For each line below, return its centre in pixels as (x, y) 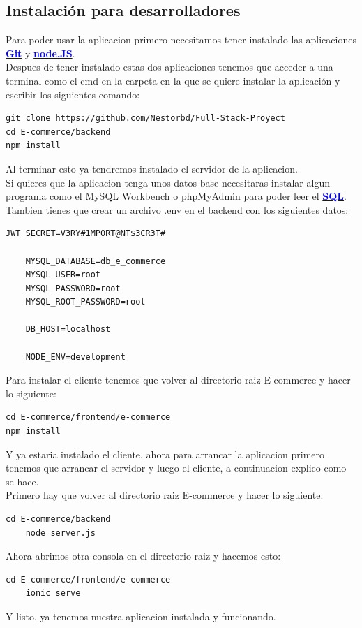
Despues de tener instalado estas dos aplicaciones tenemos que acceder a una (169, 67)
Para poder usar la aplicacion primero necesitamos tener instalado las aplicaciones (181, 39)
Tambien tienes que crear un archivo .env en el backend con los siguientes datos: (177, 209)
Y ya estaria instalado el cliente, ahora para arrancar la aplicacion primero (165, 454)
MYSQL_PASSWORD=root (73, 288)
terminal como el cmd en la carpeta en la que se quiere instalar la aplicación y (173, 80)
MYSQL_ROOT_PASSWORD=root (85, 302)
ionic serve (53, 593)
